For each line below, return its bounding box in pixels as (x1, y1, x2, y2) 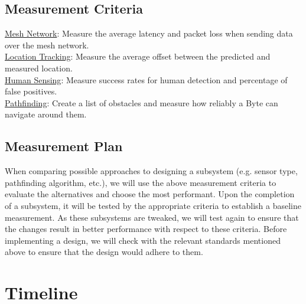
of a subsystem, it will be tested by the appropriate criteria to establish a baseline (5, 199, 301, 211)
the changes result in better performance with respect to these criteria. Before (5, 223, 287, 235)
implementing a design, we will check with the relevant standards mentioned (5, 234, 281, 246)
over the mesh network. (5, 38, 89, 51)
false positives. (5, 85, 57, 97)
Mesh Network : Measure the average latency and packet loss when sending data (5, 27, 293, 40)
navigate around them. (5, 108, 87, 120)
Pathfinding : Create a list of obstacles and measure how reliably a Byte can (5, 96, 278, 109)
